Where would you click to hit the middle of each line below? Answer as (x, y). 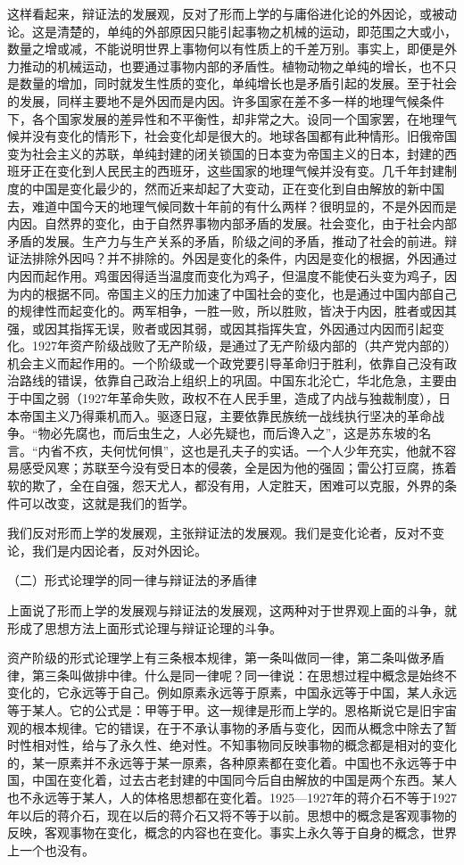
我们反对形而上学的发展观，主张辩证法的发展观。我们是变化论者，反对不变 (226, 533)
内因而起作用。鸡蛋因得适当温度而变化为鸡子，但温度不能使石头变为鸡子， (226, 275)
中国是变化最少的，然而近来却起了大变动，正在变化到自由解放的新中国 (238, 188)
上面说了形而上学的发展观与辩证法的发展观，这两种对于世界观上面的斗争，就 (232, 610)
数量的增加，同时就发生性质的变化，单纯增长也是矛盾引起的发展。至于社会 (238, 83)
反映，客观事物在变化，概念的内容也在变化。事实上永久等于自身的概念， (220, 832)
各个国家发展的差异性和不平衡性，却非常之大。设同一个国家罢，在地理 (238, 118)
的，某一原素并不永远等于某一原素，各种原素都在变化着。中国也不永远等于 (226, 762)
